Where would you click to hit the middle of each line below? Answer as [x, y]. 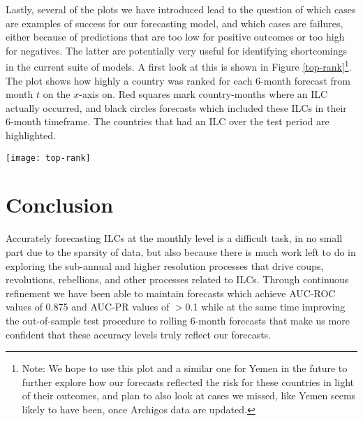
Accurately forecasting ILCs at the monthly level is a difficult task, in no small [174, 238]
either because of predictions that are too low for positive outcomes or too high [175, 37]
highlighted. [31, 135]
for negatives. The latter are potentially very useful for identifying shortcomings [177, 50]
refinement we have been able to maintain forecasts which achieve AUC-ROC [171, 293]
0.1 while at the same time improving [265, 307]
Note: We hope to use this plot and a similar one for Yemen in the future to [185, 368]
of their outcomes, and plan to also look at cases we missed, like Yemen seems [189, 395]
